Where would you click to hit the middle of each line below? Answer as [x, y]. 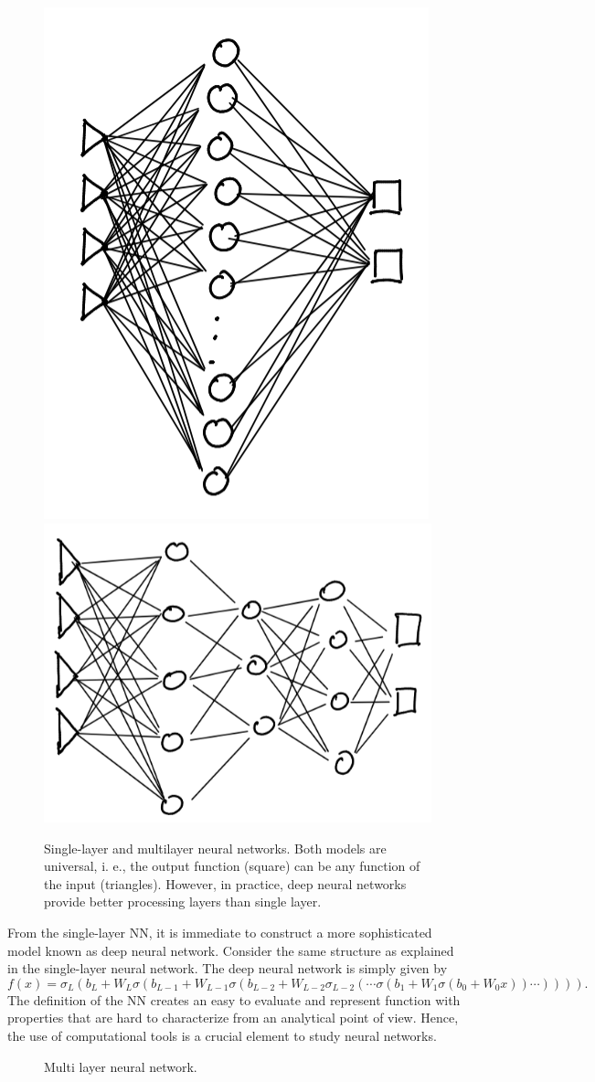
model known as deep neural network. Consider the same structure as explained [231, 950]
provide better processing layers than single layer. [183, 902]
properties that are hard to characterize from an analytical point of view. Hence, [233, 1018]
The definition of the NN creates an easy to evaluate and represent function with [234, 999]
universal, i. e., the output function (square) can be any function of [232, 866]
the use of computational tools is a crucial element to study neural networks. [222, 1036]
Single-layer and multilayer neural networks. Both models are [215, 848]
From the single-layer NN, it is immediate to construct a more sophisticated [220, 933]
